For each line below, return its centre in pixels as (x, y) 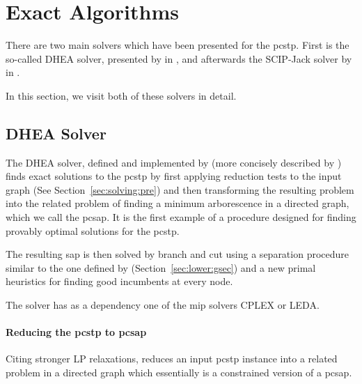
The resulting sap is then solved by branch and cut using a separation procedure (178, 254)
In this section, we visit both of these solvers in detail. (121, 95)
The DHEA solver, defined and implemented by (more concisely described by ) (174, 162)
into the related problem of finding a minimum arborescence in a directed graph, (178, 203)
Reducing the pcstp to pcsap (76, 332)
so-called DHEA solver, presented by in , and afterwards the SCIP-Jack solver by (179, 58)
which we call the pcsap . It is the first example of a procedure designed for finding (181, 217)
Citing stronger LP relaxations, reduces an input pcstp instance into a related (172, 359)
